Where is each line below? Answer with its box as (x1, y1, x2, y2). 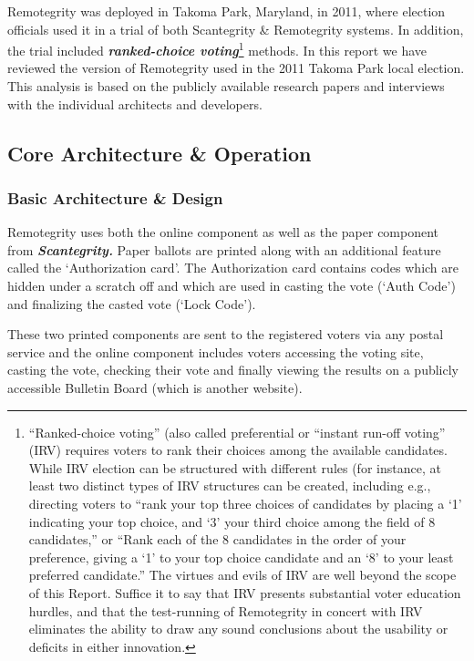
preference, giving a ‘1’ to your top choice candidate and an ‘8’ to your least (28, 547, 454, 566)
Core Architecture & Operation (7, 139, 312, 167)
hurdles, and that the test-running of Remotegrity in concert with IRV (28, 601, 423, 620)
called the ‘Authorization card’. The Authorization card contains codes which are (7, 258, 459, 277)
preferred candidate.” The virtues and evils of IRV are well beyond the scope (28, 565, 457, 584)
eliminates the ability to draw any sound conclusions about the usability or (28, 619, 448, 638)
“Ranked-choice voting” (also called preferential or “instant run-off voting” (28, 422, 446, 441)
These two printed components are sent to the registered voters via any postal (7, 325, 444, 344)
